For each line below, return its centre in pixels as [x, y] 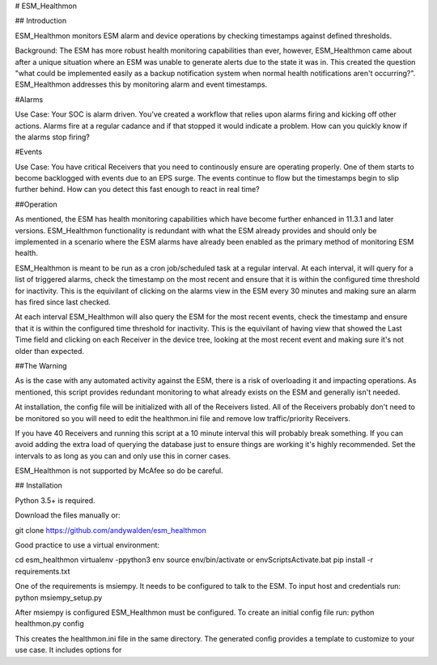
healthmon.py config [49, 624]
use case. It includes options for [68, 650]
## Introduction [41, 21]
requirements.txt [42, 571]
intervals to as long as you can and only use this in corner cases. [123, 456]
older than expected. [50, 351]
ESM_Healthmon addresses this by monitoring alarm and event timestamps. [141, 84]
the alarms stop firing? [53, 137]
